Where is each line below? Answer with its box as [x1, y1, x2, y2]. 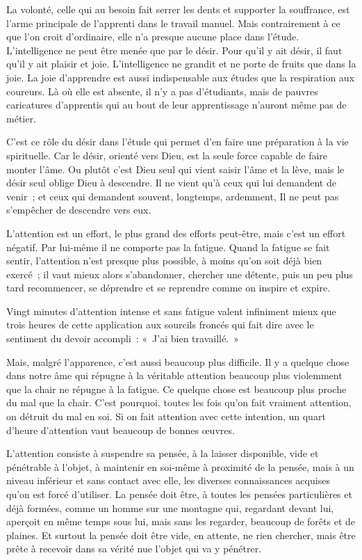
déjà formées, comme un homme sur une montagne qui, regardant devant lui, [6, 500, 334, 515]
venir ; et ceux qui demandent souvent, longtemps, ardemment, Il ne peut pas [6, 189, 339, 203]
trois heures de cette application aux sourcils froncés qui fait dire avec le [6, 317, 314, 332]
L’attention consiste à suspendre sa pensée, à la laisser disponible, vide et [6, 446, 319, 461]
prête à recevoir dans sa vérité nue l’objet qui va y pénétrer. [6, 541, 262, 556]
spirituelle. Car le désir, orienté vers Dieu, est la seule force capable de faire [6, 147, 328, 162]
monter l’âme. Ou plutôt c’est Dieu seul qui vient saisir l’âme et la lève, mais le [6, 161, 345, 176]
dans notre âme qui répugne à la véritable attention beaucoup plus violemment [6, 368, 343, 383]
